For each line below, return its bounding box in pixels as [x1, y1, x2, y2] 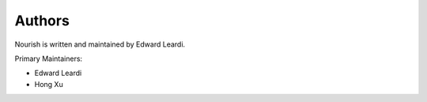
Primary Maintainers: [14, 54, 83, 63]
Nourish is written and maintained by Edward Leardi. [14, 40, 186, 49]
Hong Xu [34, 79, 63, 89]
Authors [14, 12, 70, 29]
